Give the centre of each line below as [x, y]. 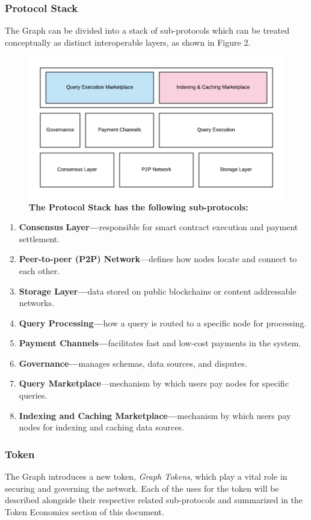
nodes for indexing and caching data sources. [101, 427]
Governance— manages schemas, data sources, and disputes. [133, 363]
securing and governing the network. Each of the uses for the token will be [142, 488]
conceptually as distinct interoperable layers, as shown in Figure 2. [128, 42]
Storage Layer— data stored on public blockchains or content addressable [158, 291]
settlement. [39, 238]
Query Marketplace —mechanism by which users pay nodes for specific [154, 383]
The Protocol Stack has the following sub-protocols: [139, 206]
